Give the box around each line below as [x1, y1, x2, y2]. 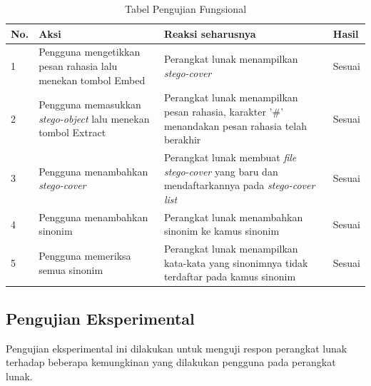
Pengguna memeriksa [39, 248, 131, 263]
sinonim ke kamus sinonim [163, 223, 280, 238]
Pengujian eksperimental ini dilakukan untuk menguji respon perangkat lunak [6, 340, 347, 355]
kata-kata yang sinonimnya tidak [163, 255, 308, 270]
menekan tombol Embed [39, 72, 146, 87]
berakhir [163, 132, 201, 147]
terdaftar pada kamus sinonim [163, 269, 296, 284]
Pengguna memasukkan [39, 97, 141, 112]
